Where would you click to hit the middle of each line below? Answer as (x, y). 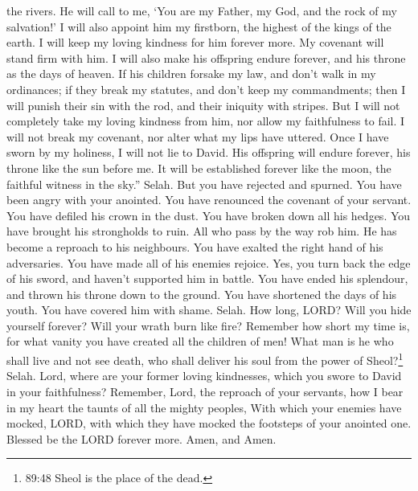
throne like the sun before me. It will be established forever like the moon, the (199, 168)
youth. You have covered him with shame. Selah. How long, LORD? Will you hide (209, 310)
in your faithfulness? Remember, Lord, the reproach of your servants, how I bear (205, 391)
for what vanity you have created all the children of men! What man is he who (200, 341)
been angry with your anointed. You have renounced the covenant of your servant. (209, 200)
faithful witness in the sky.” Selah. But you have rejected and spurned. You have (204, 184)
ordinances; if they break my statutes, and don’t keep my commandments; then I (206, 89)
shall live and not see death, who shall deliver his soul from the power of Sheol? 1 (205, 359)
